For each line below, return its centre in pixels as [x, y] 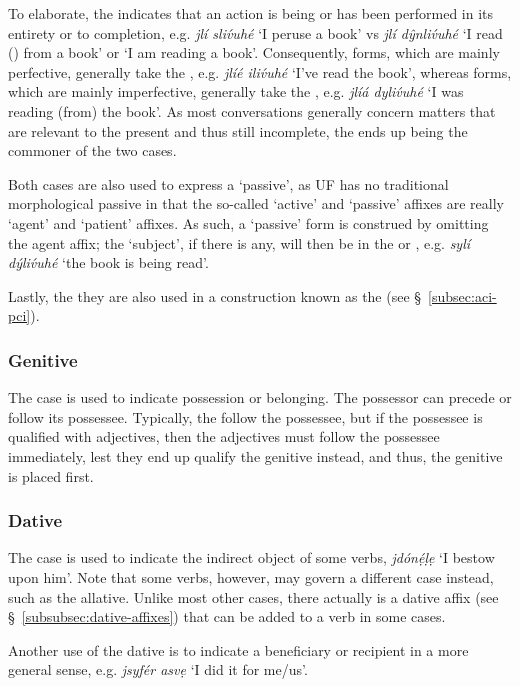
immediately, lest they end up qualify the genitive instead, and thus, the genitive [255, 455]
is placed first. [51, 475]
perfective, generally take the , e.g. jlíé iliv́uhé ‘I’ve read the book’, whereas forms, [260, 71]
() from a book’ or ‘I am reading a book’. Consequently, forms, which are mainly [254, 52]
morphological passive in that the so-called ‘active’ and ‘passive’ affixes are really [256, 203]
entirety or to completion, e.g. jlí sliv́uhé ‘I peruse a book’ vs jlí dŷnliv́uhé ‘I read [255, 32]
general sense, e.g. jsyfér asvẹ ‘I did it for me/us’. [158, 669]
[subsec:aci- [462, 295]
